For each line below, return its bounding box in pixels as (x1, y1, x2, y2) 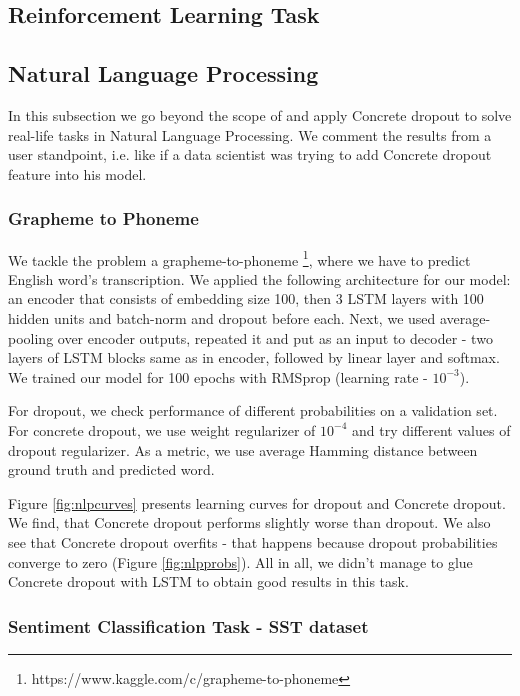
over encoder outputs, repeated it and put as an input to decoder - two (57, 327, 493, 348)
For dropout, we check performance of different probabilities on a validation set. (8, 400, 498, 421)
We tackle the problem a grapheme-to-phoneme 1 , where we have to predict (8, 246, 471, 270)
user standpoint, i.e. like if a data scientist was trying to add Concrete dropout (8, 144, 492, 165)
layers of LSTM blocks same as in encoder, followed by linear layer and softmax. (8, 347, 500, 368)
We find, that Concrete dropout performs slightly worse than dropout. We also (8, 512, 491, 533)
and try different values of (351, 419, 511, 440)
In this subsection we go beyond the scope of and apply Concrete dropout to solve (8, 104, 512, 125)
